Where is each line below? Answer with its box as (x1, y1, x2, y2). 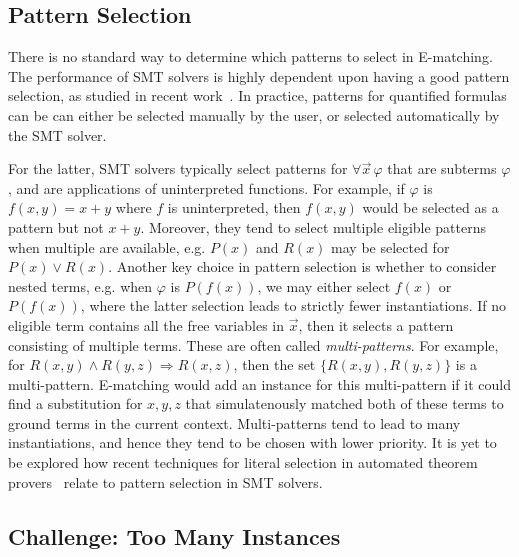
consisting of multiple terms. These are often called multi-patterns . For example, (8, 334, 499, 355)
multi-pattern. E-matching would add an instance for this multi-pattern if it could (8, 373, 511, 394)
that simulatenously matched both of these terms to (185, 393, 504, 414)
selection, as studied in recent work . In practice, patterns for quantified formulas (8, 85, 507, 106)
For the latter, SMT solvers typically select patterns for (8, 158, 348, 179)
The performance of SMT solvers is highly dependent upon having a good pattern (8, 65, 510, 86)
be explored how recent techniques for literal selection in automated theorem (8, 452, 478, 473)
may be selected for (331, 236, 450, 257)
